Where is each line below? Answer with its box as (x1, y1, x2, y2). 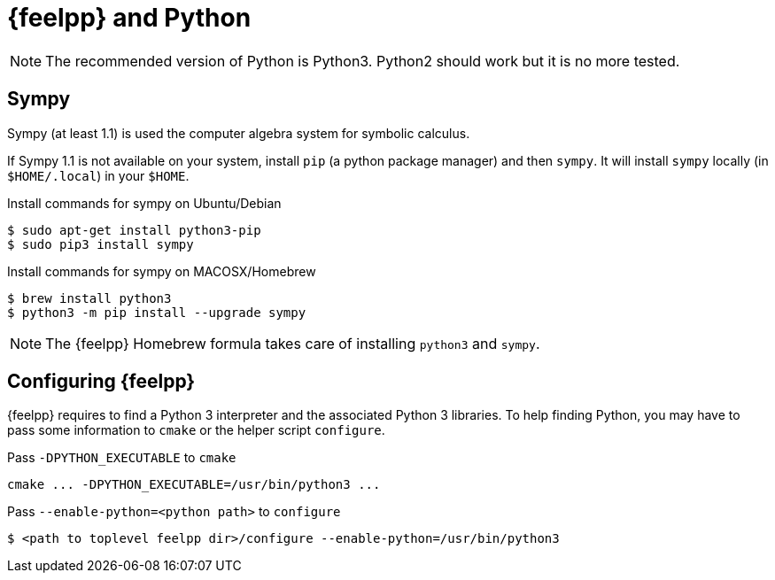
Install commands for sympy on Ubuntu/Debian (7, 195, 282, 211)
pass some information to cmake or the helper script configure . (7, 422, 385, 438)
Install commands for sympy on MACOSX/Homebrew (7, 263, 316, 279)
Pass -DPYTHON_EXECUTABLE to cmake (7, 450, 236, 466)
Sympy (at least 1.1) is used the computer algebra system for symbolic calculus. (7, 125, 470, 141)
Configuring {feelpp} (7, 370, 196, 393)
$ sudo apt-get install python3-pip (7, 222, 261, 237)
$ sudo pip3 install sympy (7, 236, 194, 251)
